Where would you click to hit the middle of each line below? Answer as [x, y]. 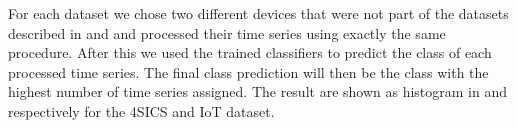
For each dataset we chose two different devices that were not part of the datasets [258, 13]
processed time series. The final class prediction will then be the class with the [248, 71]
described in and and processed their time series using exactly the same [227, 32]
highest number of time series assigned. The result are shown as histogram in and [258, 91]
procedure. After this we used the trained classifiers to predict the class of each [250, 52]
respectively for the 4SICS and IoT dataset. [141, 110]
